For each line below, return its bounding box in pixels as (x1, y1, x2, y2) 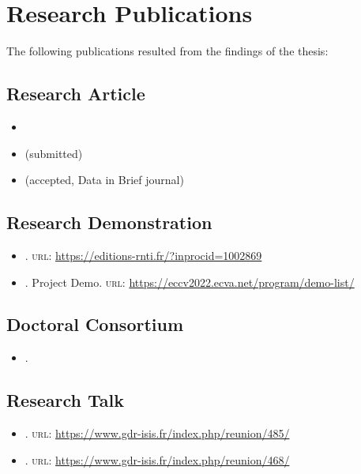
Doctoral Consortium (6, 312, 184, 337)
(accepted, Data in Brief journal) (24, 171, 184, 188)
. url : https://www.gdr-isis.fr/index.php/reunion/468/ (24, 451, 290, 468)
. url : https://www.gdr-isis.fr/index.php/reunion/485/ (24, 425, 290, 442)
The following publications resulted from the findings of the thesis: (6, 43, 329, 59)
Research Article (6, 81, 145, 106)
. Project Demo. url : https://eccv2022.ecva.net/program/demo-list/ (24, 273, 355, 290)
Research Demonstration (6, 210, 212, 235)
